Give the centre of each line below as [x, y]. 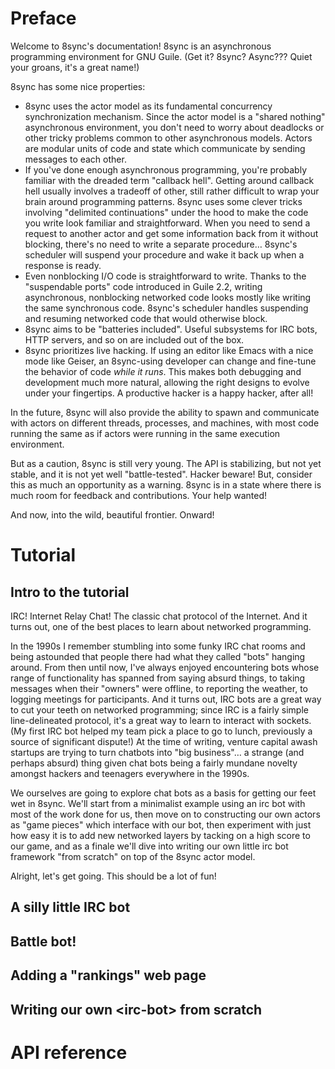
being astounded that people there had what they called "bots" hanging [158, 656]
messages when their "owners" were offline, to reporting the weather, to [159, 688]
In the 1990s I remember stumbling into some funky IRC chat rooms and [158, 646]
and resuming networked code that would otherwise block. [146, 318]
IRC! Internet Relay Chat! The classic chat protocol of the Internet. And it [159, 616]
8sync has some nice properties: [78, 86]
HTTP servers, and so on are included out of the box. [134, 339]
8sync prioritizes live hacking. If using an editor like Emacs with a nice [169, 350]
